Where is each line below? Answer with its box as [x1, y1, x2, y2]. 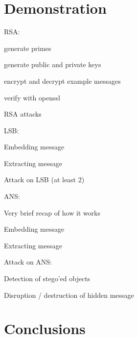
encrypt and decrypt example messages [4, 75, 121, 86]
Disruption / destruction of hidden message [4, 290, 134, 300]
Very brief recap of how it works [4, 207, 101, 217]
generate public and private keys [4, 59, 101, 70]
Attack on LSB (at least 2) [4, 174, 85, 185]
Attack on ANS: [4, 257, 52, 267]
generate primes [4, 43, 51, 53]
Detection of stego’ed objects [4, 273, 91, 284]
